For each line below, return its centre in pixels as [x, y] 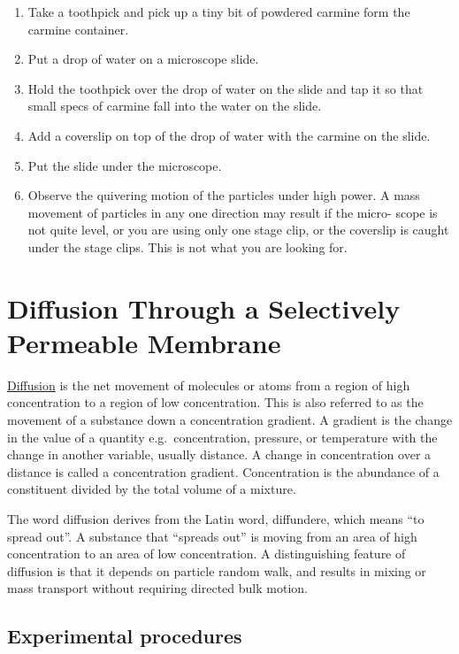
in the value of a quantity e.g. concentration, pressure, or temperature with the [222, 437]
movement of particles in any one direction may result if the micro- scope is [233, 212]
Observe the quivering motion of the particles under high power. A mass [224, 195]
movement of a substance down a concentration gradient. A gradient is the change [230, 420]
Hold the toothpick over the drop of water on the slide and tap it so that [226, 88]
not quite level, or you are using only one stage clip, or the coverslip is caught [238, 230]
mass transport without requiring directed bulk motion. [157, 588]
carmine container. [78, 29]
